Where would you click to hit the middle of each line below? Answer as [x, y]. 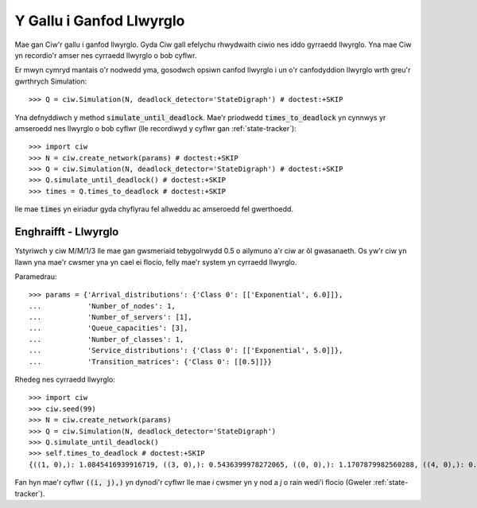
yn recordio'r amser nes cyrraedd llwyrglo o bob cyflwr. [106, 55]
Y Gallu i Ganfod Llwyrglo [100, 21]
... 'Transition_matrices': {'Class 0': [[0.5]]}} [150, 361]
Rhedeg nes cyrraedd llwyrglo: [65, 380]
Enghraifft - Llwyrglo [67, 232]
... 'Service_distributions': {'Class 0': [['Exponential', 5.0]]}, [186, 351]
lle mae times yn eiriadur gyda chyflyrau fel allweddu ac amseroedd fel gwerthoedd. [154, 209]
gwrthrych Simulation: [51, 81]
